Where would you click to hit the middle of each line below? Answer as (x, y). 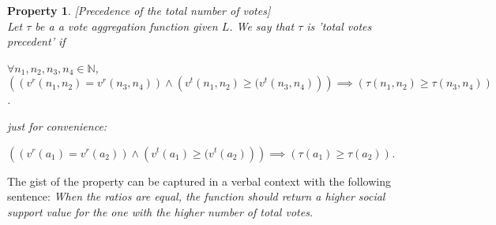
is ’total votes (339, 26)
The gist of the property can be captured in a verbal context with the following (199, 181)
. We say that (262, 26)
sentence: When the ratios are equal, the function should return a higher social (196, 196)
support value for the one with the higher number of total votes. (160, 211)
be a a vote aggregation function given (126, 26)
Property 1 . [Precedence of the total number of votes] (139, 10)
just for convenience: (57, 125)
